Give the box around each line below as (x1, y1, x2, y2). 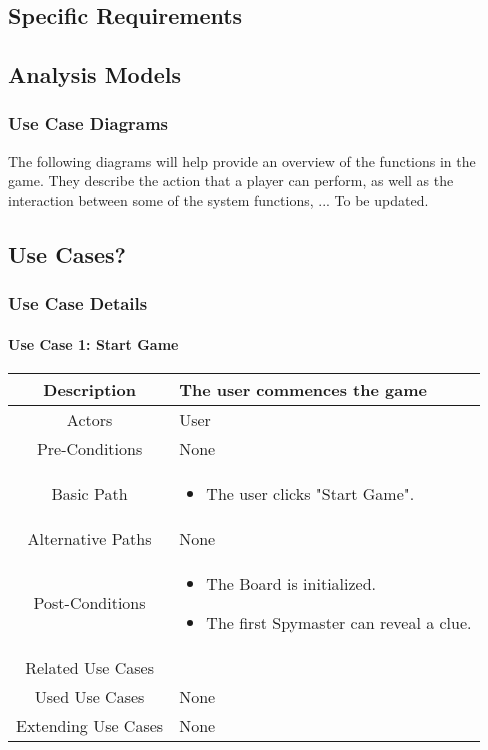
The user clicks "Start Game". (206, 481, 415, 505)
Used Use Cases (34, 684, 145, 708)
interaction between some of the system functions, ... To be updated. (8, 189, 429, 210)
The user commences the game (179, 377, 427, 401)
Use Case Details (8, 291, 148, 316)
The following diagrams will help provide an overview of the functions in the (8, 150, 476, 171)
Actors (66, 407, 113, 431)
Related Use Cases (25, 655, 155, 679)
